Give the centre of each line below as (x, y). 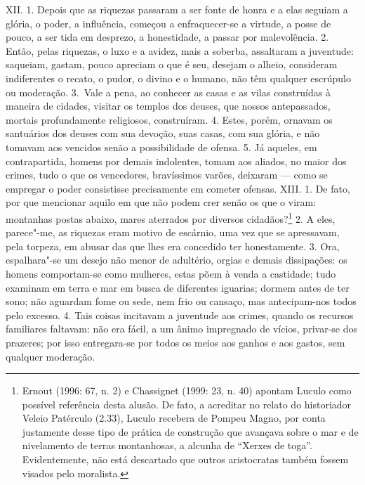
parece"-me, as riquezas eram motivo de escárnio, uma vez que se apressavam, (173, 232)
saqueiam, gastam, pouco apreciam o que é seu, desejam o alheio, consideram (172, 64)
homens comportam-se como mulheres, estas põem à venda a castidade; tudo (171, 273)
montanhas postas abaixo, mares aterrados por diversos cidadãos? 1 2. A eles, (171, 217)
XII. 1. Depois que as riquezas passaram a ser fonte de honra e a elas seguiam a (177, 9)
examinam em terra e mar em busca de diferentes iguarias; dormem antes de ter (178, 287)
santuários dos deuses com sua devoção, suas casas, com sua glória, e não (163, 133)
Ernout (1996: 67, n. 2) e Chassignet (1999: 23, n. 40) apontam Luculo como (187, 390)
